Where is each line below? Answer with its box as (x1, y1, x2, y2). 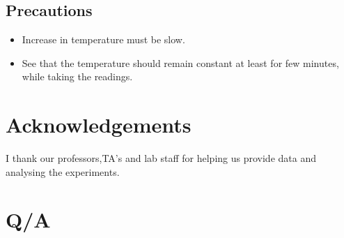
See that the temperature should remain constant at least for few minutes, (22, 55, 339, 70)
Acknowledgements (6, 110, 191, 139)
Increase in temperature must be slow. (22, 32, 185, 47)
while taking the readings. (22, 69, 133, 84)
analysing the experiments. (6, 164, 120, 179)
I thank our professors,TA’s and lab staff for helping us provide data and (6, 151, 316, 165)
